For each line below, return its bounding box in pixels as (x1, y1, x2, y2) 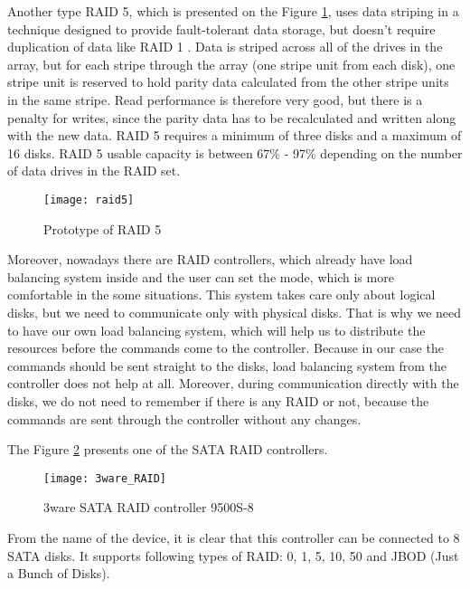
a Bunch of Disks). (7, 564, 110, 583)
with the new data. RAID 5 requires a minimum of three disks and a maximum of (7, 126, 462, 145)
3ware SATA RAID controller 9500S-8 (43, 498, 254, 517)
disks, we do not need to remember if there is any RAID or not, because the (7, 391, 429, 410)
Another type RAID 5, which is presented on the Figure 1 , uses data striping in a (7, 2, 459, 20)
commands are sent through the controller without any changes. (7, 409, 362, 428)
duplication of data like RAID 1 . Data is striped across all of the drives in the (7, 37, 443, 56)
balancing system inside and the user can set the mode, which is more (7, 267, 394, 286)
